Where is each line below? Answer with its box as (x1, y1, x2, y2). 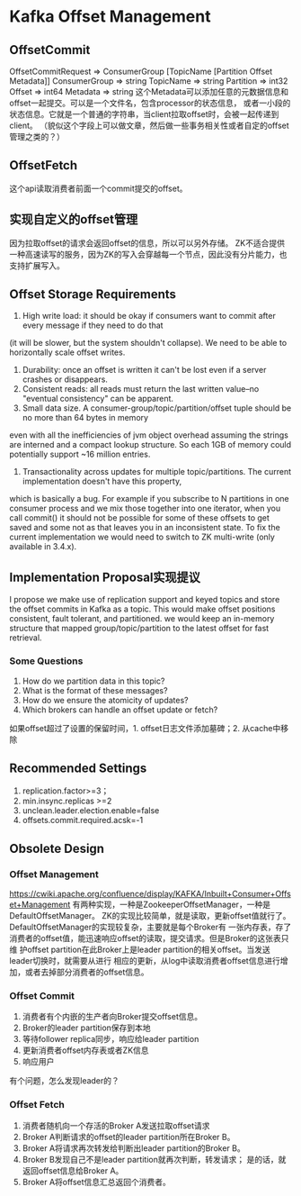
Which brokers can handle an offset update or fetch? (22, 704, 218, 715)
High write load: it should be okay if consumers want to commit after (22, 311, 276, 322)
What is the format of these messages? (22, 684, 168, 695)
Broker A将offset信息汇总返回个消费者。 (22, 1176, 171, 1187)
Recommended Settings (9, 760, 147, 775)
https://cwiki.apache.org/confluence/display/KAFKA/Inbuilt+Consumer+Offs (9, 889, 292, 900)
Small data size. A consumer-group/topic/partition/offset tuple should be (22, 403, 292, 413)
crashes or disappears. (22, 374, 108, 385)
